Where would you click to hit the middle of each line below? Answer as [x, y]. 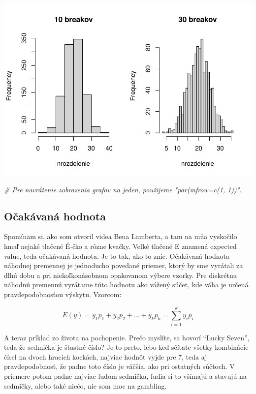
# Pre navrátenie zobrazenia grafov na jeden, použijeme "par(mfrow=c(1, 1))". [123, 189]
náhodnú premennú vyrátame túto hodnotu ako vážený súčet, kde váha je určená [126, 285]
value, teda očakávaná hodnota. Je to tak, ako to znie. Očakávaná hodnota [117, 256]
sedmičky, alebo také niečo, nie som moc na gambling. [85, 385]
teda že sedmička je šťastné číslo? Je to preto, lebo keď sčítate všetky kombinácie [126, 347]
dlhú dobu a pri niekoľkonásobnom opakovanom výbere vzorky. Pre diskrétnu [121, 275]
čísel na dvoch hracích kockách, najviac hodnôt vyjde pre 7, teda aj [106, 356]
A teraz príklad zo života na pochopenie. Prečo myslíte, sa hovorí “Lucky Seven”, [127, 337]
